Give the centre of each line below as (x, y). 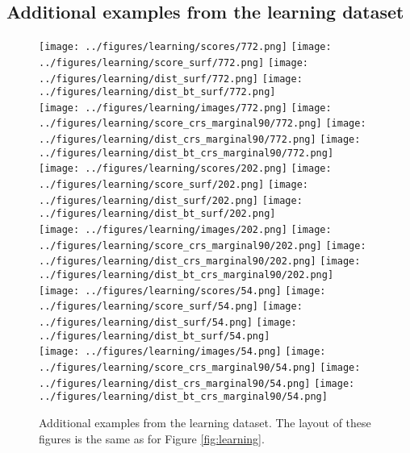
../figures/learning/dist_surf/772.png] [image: (171, 79)
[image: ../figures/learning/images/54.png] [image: (182, 352)
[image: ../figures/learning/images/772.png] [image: (185, 108)
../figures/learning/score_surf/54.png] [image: (171, 307)
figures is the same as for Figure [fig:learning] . (152, 438)
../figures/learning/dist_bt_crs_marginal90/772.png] (186, 153)
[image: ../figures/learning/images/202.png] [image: (185, 230)
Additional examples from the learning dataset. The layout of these (205, 422)
